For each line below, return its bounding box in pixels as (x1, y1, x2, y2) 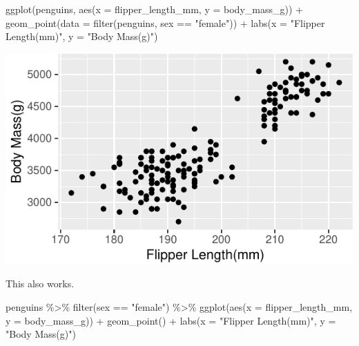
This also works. (6, 276, 75, 291)
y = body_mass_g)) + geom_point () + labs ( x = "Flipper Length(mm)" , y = (6, 313, 336, 327)
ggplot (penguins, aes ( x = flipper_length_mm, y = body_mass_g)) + (6, 2, 303, 16)
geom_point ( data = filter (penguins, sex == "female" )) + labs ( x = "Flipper (6, 15, 325, 30)
